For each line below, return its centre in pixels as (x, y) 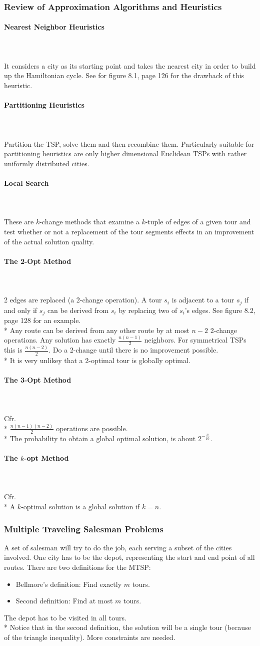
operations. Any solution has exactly (60, 340)
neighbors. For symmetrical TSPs (195, 340)
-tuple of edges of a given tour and (198, 222)
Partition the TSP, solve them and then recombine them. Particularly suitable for (129, 143)
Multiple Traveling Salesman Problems (84, 529)
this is (13, 350)
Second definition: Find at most (64, 601)
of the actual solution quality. (49, 241)
